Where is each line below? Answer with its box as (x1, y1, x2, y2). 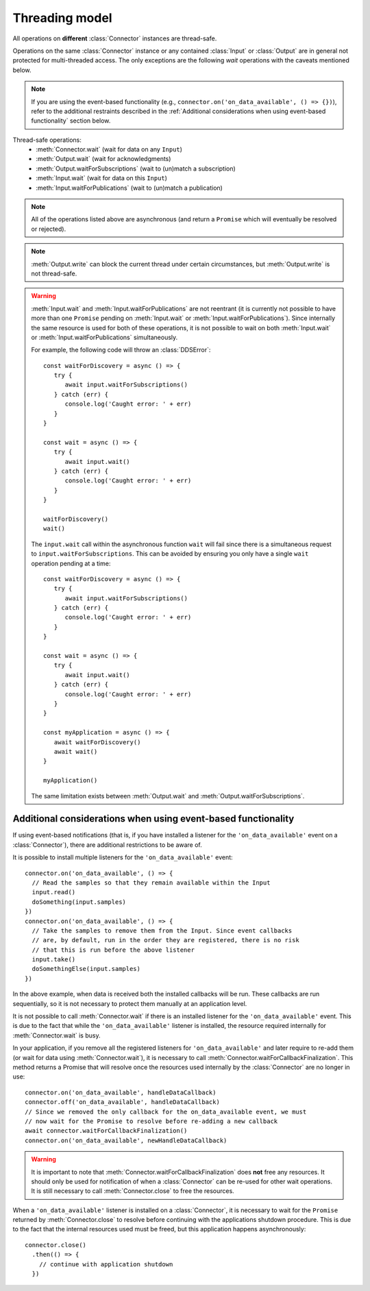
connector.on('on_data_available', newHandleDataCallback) (25, 1136, 227, 1144)
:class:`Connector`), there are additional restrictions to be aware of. (12, 840, 202, 849)
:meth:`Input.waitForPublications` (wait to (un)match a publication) (36, 184, 223, 192)
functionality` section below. (31, 116, 111, 125)
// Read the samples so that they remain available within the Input (32, 878, 271, 887)
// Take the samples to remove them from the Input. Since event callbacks (32, 926, 293, 935)
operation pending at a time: (31, 559, 111, 567)
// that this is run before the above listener (32, 946, 195, 954)
